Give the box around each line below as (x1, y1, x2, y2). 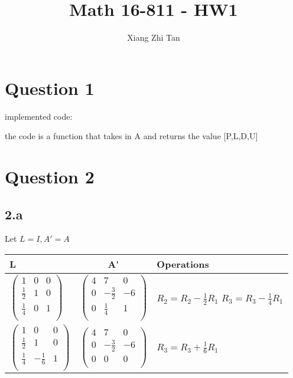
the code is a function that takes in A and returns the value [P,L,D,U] (5, 130, 258, 142)
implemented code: (5, 110, 73, 122)
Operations (157, 257, 209, 271)
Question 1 (5, 75, 95, 100)
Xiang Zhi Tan (127, 31, 180, 44)
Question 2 (5, 165, 95, 189)
